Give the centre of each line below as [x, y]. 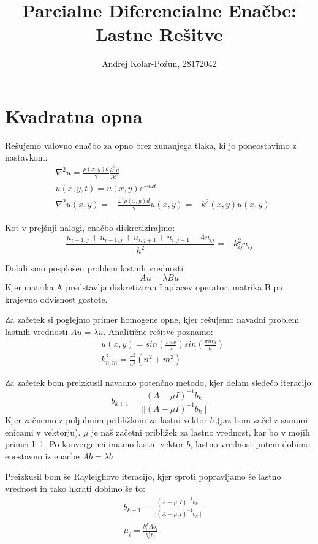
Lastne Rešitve [159, 34]
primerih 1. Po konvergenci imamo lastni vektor [94, 444]
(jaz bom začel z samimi [263, 419]
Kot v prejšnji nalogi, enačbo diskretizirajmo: [90, 227]
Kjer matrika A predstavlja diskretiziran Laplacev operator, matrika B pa [144, 286]
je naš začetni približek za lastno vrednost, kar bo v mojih [201, 432]
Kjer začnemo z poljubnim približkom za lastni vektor [106, 419]
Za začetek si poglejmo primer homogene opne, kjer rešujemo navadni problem [152, 319]
